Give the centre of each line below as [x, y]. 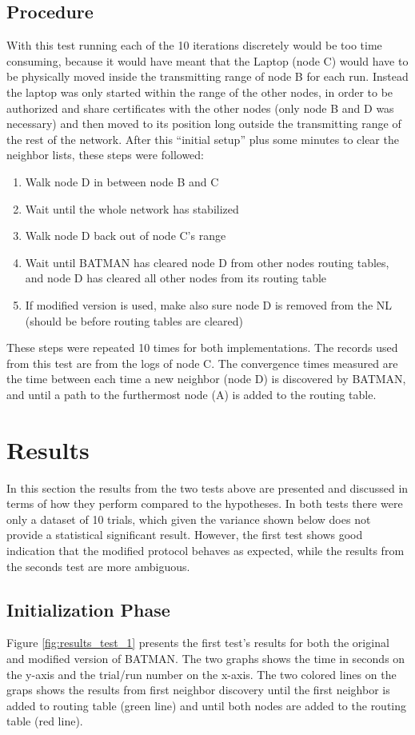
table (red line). [45, 721]
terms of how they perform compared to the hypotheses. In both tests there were [205, 503]
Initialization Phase [88, 609]
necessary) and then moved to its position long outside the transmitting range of [204, 124]
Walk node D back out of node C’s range [126, 236]
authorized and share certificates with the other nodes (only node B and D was [200, 108]
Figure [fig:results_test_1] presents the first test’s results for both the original [198, 643]
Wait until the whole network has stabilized [132, 208]
